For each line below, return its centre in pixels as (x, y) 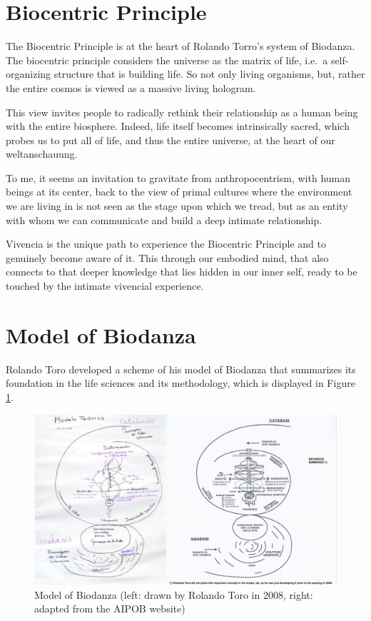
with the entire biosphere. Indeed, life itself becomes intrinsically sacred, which (178, 126)
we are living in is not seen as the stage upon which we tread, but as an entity (177, 206)
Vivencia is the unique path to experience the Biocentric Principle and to (166, 244)
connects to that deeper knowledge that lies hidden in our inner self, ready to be (182, 272)
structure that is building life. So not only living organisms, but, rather (209, 74)
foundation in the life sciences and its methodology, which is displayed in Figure (181, 383)
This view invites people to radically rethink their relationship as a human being (182, 112)
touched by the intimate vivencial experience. (105, 286)
